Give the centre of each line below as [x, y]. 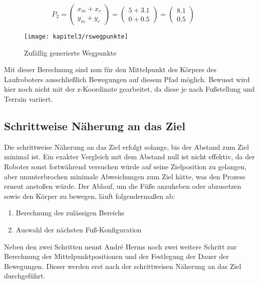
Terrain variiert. [29, 99]
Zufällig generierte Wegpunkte [70, 52]
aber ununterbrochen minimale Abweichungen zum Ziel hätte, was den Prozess [125, 176]
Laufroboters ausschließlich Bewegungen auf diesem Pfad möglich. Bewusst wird [127, 79]
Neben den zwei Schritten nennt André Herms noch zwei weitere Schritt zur [120, 246]
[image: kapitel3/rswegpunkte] [76, 37]
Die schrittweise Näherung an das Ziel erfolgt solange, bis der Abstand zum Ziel [126, 147]
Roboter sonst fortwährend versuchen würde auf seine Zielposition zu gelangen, [125, 167]
